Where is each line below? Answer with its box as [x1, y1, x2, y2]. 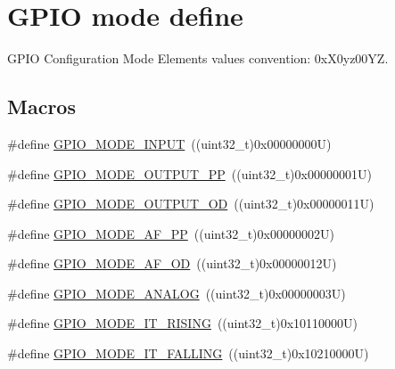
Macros [7, 93, 76, 120]
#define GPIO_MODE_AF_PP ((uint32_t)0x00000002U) [7, 224, 334, 242]
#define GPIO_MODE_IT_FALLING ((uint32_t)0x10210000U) [7, 344, 369, 363]
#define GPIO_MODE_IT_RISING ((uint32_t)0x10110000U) [7, 314, 358, 332]
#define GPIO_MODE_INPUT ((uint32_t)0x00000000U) [7, 134, 332, 152]
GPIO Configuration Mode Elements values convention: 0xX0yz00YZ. [7, 49, 389, 68]
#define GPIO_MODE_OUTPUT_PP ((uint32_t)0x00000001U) [7, 164, 372, 183]
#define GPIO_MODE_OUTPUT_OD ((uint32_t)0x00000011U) [7, 194, 374, 213]
